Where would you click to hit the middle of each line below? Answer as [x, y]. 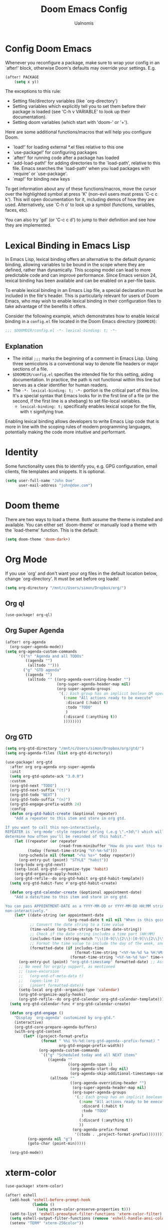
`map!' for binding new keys [41, 179]
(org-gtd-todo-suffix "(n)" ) [40, 800]
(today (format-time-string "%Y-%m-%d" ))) [72, 851]
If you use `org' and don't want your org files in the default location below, [81, 573]
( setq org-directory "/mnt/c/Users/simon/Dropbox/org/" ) [66, 588]
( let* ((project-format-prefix [56, 1036]
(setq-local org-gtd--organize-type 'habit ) [61, 869]
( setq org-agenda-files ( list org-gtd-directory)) [59, 753]
